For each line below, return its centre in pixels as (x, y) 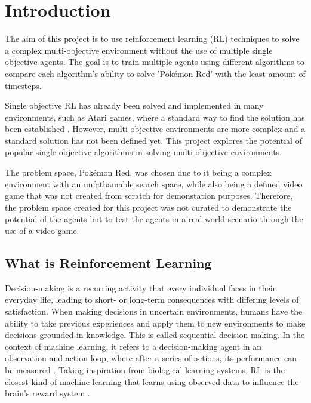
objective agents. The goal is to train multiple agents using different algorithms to (155, 62)
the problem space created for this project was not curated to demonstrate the (148, 207)
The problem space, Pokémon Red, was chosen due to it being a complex (138, 172)
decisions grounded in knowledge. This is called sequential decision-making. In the (155, 335)
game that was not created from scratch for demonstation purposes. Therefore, (149, 196)
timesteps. (23, 85)
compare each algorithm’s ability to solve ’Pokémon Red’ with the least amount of (155, 73)
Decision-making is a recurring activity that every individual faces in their (141, 287)
